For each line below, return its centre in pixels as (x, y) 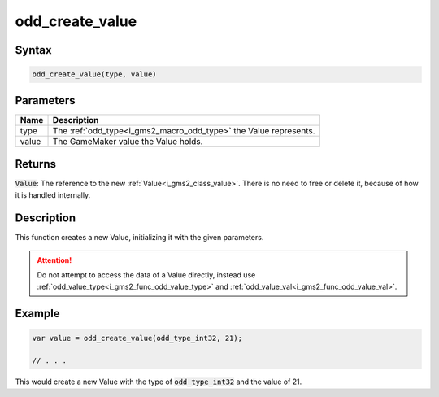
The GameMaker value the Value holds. (128, 141)
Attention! (54, 260)
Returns (36, 164)
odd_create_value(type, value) (95, 74)
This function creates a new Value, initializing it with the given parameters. (139, 238)
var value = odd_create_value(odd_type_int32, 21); (137, 338)
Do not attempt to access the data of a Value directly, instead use (146, 275)
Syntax (33, 50)
